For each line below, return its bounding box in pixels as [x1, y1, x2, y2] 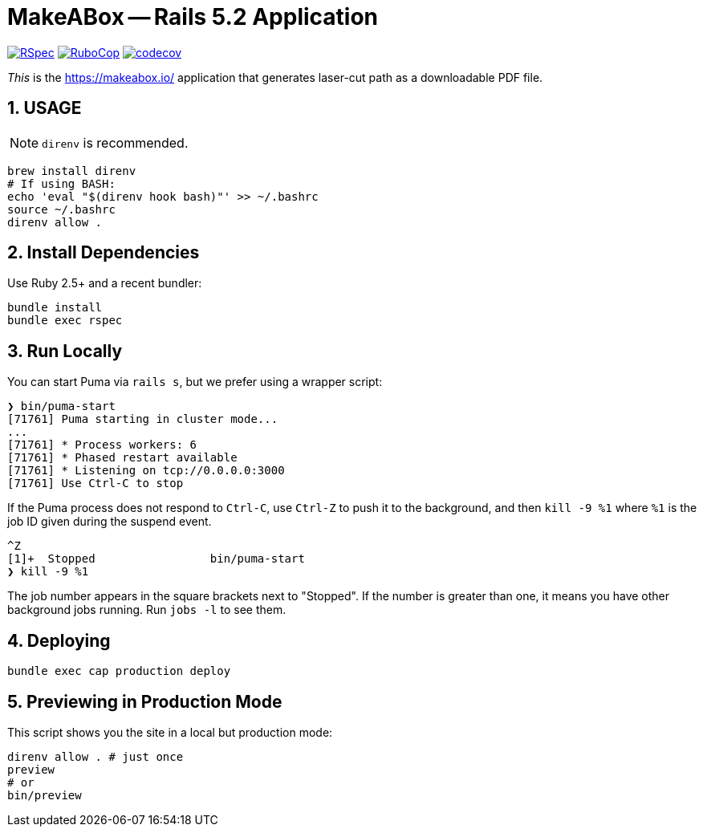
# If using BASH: [7, 177, 116, 190]
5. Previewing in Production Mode [7, 691, 282, 712]
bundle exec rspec [7, 314, 123, 327]
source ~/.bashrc [7, 202, 116, 216]
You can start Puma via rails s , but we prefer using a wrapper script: [7, 375, 383, 389]
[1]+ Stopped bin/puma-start [7, 552, 305, 566]
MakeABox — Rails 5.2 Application [7, 3, 378, 30]
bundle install [7, 301, 103, 315]
